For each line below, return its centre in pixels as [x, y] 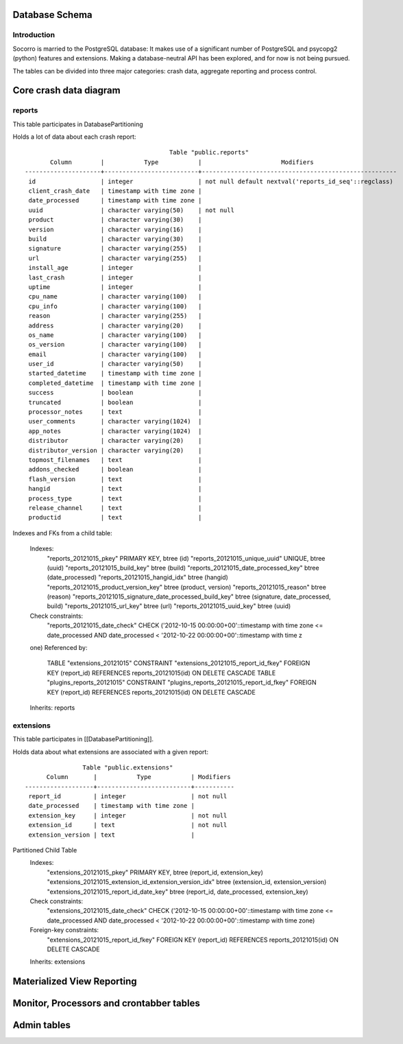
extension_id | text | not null [128, 825]
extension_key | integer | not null [128, 815]
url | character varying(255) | [115, 258]
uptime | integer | [115, 287]
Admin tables [42, 1025]
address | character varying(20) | [115, 325]
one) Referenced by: [59, 648]
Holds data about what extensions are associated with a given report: [111, 752]
